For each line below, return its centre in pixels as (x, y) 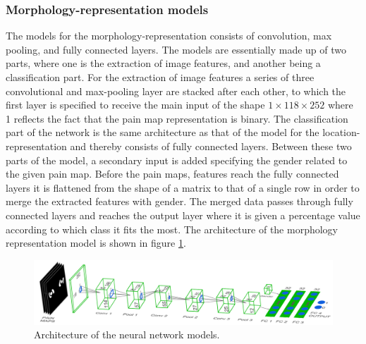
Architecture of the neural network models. (127, 334)
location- (341, 132)
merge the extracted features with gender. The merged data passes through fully (179, 201)
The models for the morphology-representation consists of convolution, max (169, 36)
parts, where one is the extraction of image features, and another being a (163, 63)
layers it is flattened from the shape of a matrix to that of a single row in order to (183, 187)
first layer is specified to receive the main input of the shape (135, 105)
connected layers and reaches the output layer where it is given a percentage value (183, 215)
